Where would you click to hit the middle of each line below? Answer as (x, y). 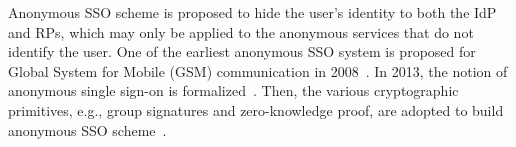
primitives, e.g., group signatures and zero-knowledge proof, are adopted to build (256, 109)
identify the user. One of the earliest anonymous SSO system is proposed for (242, 51)
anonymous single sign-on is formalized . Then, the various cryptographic (233, 90)
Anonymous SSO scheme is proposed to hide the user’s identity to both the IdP (252, 12)
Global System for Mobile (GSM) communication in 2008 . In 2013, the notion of (258, 70)
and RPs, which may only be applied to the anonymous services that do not (241, 31)
